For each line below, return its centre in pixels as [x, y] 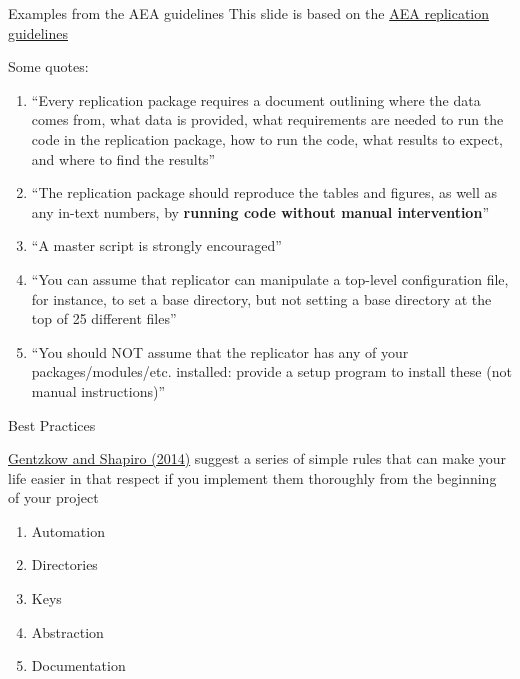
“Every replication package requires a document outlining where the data [256, 99]
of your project [53, 497]
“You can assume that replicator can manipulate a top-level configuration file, [270, 278]
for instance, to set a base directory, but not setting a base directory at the [261, 298]
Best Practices [52, 424]
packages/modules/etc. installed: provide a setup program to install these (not [271, 371]
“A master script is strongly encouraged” [156, 245]
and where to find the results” [123, 158]
